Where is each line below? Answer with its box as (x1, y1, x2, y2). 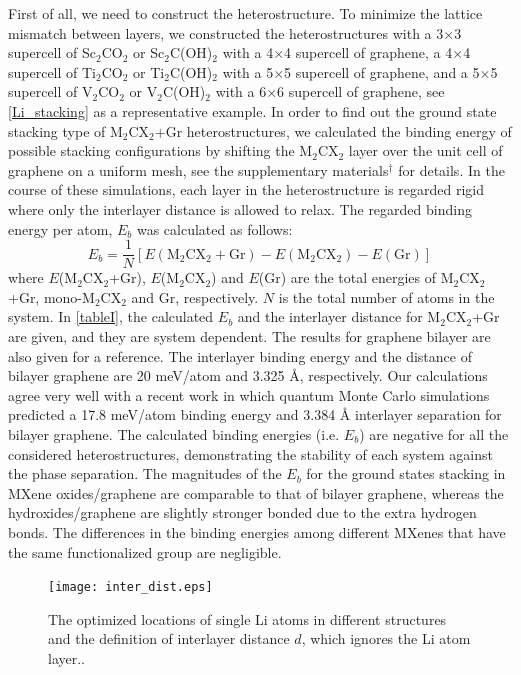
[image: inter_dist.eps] (48, 580, 213, 595)
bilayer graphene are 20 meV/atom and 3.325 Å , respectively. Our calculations (8, 365, 488, 386)
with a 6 (215, 81, 267, 102)
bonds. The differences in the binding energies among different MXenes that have (8, 521, 506, 542)
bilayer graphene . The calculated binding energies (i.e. (8, 423, 340, 444)
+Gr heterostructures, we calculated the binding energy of (154, 120, 512, 141)
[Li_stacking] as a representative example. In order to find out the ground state (8, 100, 497, 121)
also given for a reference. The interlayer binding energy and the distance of (8, 345, 472, 366)
